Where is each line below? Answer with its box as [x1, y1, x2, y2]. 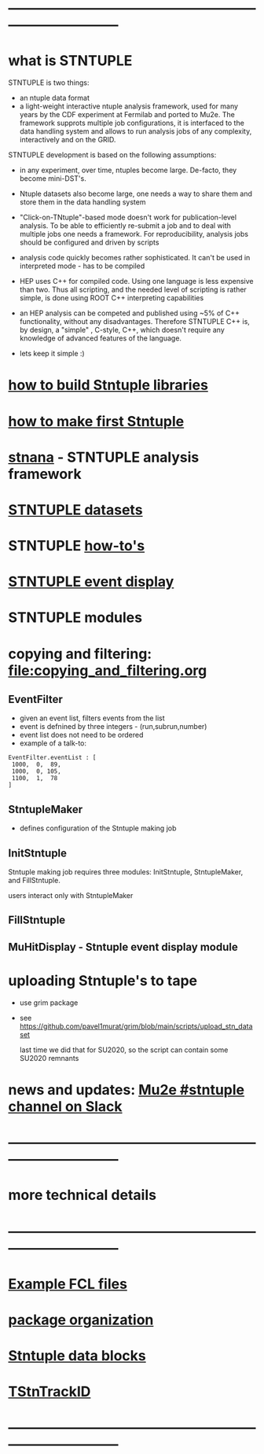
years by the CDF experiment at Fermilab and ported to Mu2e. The [19, 110, 236, 120]
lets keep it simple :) [19, 349, 85, 359]
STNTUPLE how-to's [8, 537, 145, 555]
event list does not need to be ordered [19, 731, 144, 740]
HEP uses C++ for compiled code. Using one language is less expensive [19, 277, 254, 286]
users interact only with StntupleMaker [8, 891, 134, 900]
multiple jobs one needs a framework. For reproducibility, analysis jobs [19, 230, 249, 239]
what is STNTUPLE [8, 52, 133, 70]
